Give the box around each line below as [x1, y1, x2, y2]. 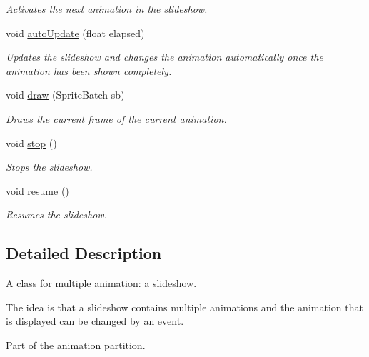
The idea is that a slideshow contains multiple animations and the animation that [6, 299, 363, 314]
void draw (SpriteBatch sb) [6, 87, 125, 102]
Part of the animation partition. [6, 337, 146, 352]
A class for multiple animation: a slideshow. [6, 276, 197, 291]
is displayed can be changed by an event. [6, 313, 184, 328]
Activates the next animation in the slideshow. [6, 1, 208, 16]
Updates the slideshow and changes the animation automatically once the [6, 49, 323, 64]
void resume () [6, 183, 69, 198]
